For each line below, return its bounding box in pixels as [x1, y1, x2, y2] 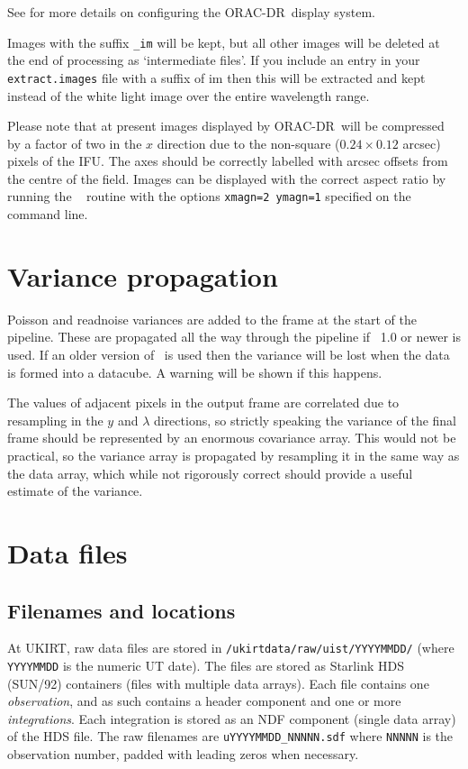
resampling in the [7, 410, 103, 429]
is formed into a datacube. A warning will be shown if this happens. [7, 362, 382, 381]
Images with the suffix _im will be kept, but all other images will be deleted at [7, 32, 440, 51]
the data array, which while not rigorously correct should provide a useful [7, 463, 413, 482]
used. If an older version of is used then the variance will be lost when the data [7, 345, 450, 364]
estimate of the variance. [7, 481, 143, 500]
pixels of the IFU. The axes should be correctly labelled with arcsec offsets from [7, 151, 448, 170]
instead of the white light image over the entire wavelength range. [7, 86, 370, 105]
